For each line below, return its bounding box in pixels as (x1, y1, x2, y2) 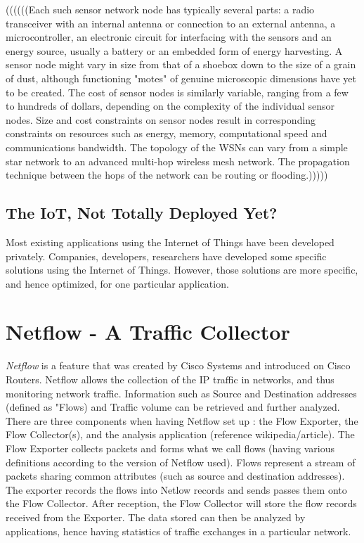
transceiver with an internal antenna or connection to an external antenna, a (6, 15, 336, 30)
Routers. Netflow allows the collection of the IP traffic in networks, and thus (6, 372, 334, 387)
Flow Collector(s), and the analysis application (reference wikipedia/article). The (6, 427, 355, 442)
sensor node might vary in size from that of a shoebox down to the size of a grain (6, 57, 356, 72)
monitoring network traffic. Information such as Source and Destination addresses (6, 385, 357, 400)
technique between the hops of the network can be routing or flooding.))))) (6, 167, 328, 182)
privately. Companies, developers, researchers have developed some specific (6, 248, 327, 263)
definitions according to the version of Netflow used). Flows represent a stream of (6, 454, 356, 469)
